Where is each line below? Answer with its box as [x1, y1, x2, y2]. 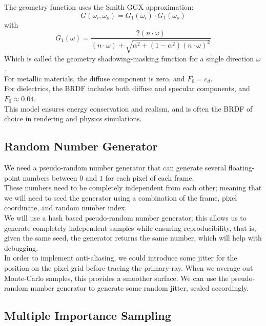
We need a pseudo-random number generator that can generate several [4, 162, 227, 172]
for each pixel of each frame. [105, 172, 194, 183]
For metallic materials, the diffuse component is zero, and [4, 73, 185, 83]
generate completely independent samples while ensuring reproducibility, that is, [4, 222, 256, 233]
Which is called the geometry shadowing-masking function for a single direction [4, 53, 254, 63]
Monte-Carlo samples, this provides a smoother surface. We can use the [4, 272, 229, 283]
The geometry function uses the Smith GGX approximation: [4, 2, 194, 12]
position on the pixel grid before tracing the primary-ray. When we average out [4, 262, 253, 273]
